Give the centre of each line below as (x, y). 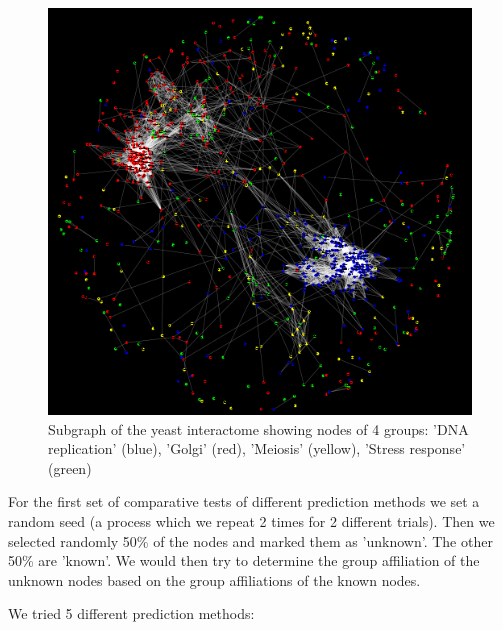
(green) (70, 467)
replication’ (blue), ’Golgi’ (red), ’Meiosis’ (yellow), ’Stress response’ (257, 448)
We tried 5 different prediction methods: (131, 613)
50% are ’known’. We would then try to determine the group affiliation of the (244, 560)
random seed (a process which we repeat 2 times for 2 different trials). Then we (251, 521)
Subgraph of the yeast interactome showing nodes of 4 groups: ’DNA (258, 428)
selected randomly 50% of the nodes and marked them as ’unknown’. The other (250, 540)
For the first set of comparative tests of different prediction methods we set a (244, 501)
